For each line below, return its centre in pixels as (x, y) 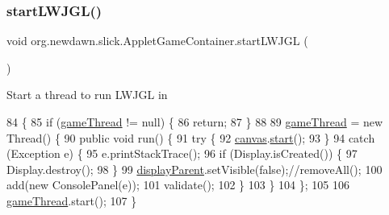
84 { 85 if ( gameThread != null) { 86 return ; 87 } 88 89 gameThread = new (195, 122)
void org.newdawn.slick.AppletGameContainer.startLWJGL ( (157, 41)
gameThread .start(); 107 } (72, 200)
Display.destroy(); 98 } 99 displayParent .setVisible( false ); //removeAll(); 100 (194, 169)
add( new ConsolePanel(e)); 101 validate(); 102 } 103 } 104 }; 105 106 (178, 185)
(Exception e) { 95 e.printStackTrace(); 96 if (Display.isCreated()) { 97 (182, 153)
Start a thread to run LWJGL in (87, 95)
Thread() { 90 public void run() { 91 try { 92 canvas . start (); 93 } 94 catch (191, 137)
